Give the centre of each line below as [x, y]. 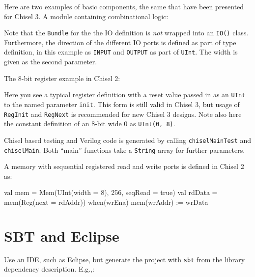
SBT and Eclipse [62, 235]
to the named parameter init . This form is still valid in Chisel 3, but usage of [122, 104]
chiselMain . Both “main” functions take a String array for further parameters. [125, 150]
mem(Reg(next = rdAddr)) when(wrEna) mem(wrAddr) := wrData [106, 202]
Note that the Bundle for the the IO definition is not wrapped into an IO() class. [126, 33]
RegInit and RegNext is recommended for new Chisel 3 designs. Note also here [123, 114]
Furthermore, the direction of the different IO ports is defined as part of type [120, 42]
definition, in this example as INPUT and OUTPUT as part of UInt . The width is [121, 52]
